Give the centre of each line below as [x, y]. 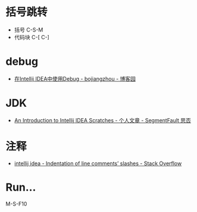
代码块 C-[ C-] [32, 37]
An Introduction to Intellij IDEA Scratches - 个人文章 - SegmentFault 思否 [103, 120]
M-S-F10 [16, 204]
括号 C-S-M [29, 30]
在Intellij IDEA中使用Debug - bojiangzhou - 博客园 [75, 78]
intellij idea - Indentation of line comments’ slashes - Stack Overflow [98, 163]
